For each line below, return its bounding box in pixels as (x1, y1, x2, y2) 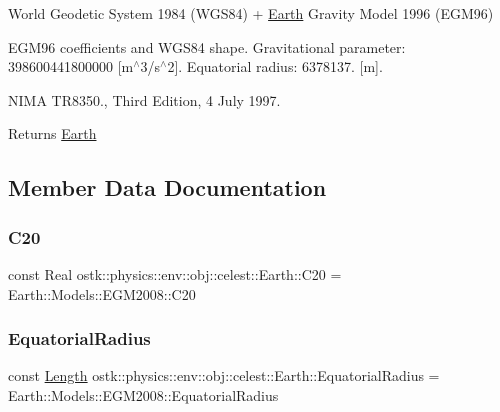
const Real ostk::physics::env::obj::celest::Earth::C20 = (8, 263, 342, 284)
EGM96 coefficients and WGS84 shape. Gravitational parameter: (8, 36, 406, 57)
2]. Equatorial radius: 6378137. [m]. (167, 56, 383, 77)
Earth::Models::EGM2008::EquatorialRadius (8, 384, 279, 405)
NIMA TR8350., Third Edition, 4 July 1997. (8, 89, 281, 110)
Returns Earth (8, 123, 97, 144)
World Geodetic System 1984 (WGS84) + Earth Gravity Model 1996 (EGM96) (8, 3, 494, 23)
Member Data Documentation (8, 172, 327, 203)
